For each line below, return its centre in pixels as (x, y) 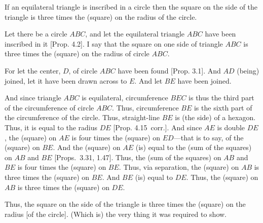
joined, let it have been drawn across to (66, 80)
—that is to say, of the (209, 137)
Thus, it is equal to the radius (51, 127)
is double (231, 127)
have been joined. (204, 80)
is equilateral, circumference (125, 98)
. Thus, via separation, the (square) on (179, 167)
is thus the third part (221, 98)
